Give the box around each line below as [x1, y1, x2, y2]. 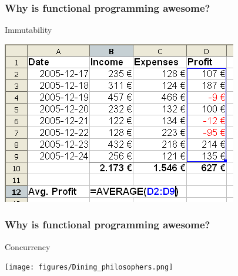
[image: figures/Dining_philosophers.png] [5, 263, 173, 272]
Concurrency [5, 240, 51, 252]
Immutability [5, 24, 52, 36]
